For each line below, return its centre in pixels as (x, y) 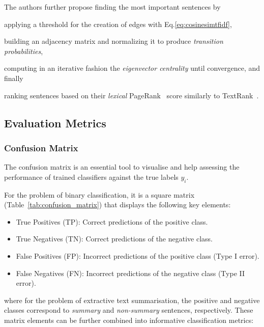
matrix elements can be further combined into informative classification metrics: (129, 320)
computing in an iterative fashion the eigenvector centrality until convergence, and (132, 68)
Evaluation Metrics (55, 122)
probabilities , (24, 51)
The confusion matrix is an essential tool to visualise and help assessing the (122, 167)
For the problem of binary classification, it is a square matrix (99, 194)
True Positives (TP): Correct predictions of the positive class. (112, 221)
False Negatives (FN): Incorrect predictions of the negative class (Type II (130, 273)
